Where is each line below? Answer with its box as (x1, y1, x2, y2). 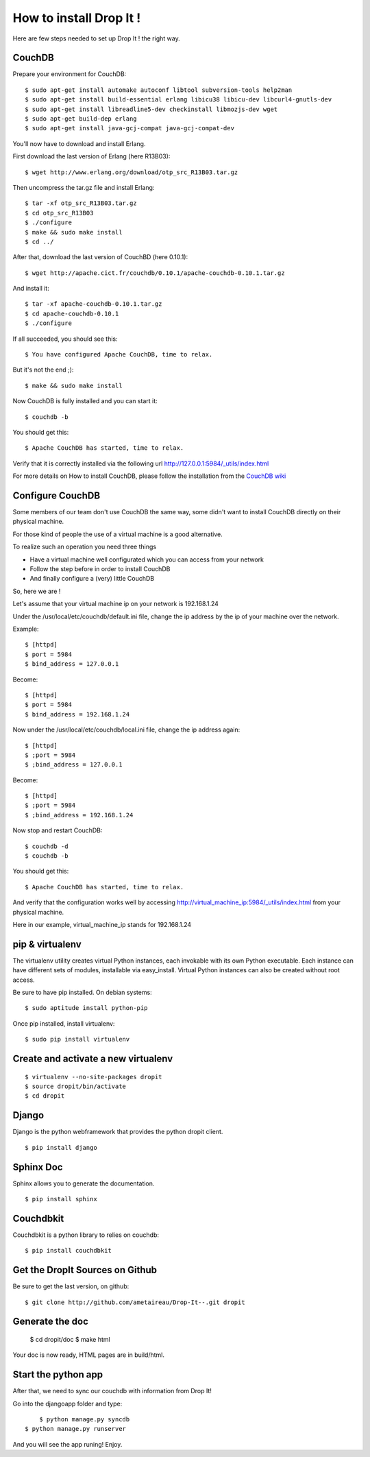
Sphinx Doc (12, 1161, 63, 1172)
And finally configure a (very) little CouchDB (29, 575, 154, 583)
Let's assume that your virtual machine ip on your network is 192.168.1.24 (12, 600, 219, 608)
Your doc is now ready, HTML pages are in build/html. (12, 1351, 164, 1359)
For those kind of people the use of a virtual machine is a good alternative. (12, 530, 223, 538)
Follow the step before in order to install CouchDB (29, 565, 171, 573)
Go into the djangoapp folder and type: (12, 1399, 123, 1408)
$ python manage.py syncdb (38, 1416, 130, 1423)
